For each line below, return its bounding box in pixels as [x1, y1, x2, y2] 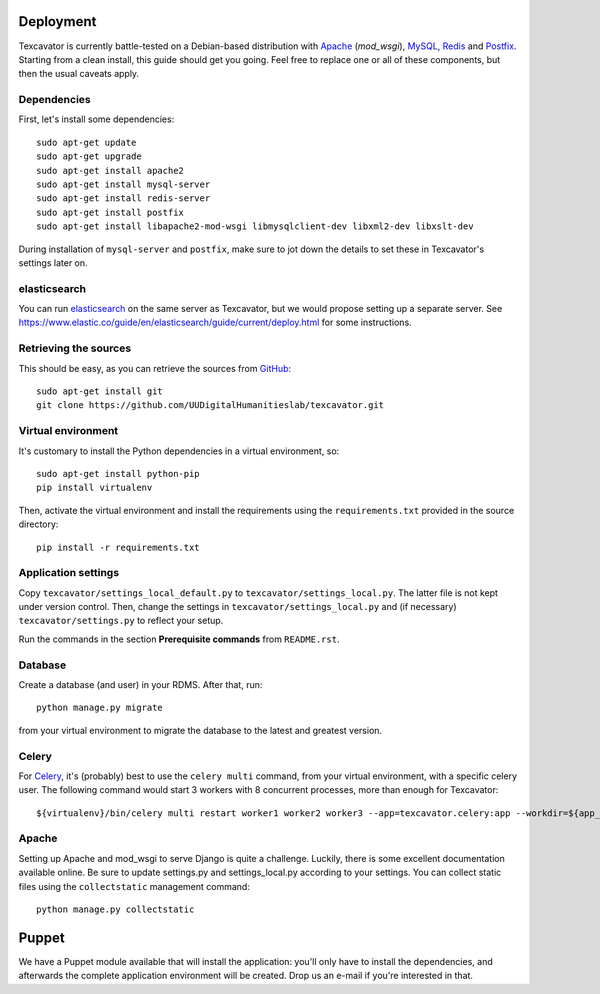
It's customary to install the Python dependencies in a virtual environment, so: [18, 445, 340, 457]
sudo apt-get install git [36, 386, 164, 397]
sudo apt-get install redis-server [36, 193, 211, 204]
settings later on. [18, 256, 89, 269]
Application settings [18, 566, 120, 580]
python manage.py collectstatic [36, 903, 195, 915]
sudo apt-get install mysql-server [36, 179, 211, 190]
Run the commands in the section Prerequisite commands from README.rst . [18, 633, 340, 645]
